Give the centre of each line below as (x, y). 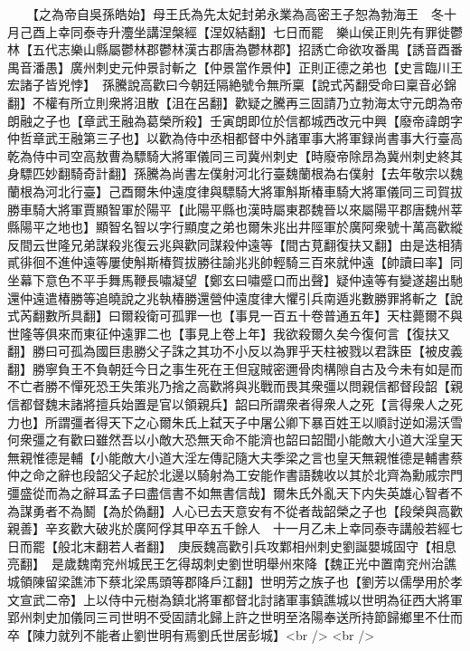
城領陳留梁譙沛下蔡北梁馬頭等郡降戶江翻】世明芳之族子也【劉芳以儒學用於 (229, 581)
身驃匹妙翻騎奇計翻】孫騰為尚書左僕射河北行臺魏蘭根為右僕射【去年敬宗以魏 (235, 173)
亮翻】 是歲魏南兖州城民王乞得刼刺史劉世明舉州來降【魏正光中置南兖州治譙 (232, 564)
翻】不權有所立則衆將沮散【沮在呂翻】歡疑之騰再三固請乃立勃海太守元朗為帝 (235, 102)
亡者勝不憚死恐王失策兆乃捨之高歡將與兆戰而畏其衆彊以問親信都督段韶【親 (241, 386)
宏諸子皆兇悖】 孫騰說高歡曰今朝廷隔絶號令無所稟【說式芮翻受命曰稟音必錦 (232, 85)
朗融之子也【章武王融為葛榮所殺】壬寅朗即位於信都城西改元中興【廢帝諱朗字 (235, 120)
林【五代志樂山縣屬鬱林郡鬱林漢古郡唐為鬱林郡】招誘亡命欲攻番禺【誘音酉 (229, 49)
